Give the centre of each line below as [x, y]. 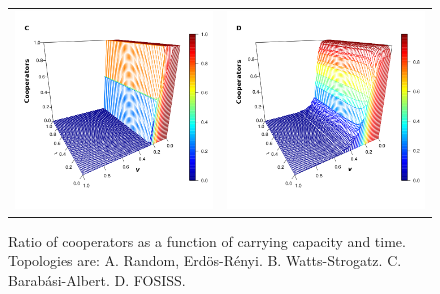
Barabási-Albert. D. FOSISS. [97, 280]
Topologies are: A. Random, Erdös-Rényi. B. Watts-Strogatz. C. [205, 260]
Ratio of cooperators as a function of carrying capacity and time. [207, 240]
